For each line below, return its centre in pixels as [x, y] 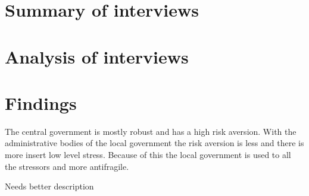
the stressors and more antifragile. [67, 166]
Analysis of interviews [97, 56]
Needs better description [49, 186]
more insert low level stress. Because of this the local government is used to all [148, 155]
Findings [41, 102]
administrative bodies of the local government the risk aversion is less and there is [154, 143]
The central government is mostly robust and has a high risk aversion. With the [151, 131]
